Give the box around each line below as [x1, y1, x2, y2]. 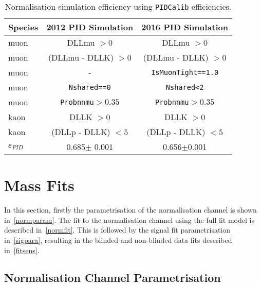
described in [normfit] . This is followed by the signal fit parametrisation [4, 224, 231, 235]
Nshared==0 [68, 83, 111, 91]
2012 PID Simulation [46, 21, 134, 33]
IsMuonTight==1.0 [151, 68, 219, 77]
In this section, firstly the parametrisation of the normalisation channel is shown [4, 204, 257, 215]
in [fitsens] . [4, 244, 40, 255]
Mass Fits [4, 175, 74, 196]
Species [8, 21, 39, 33]
